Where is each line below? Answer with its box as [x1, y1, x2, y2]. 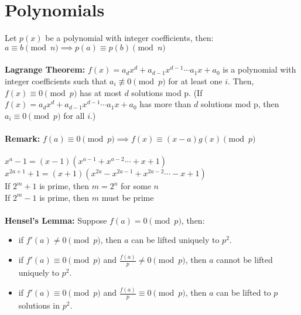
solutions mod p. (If [131, 86, 203, 98]
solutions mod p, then [200, 98, 279, 110]
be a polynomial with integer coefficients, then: [45, 32, 214, 44]
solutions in [18, 299, 60, 311]
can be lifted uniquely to [131, 234, 220, 246]
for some [121, 180, 151, 192]
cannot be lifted [216, 254, 273, 266]
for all [63, 109, 85, 121]
